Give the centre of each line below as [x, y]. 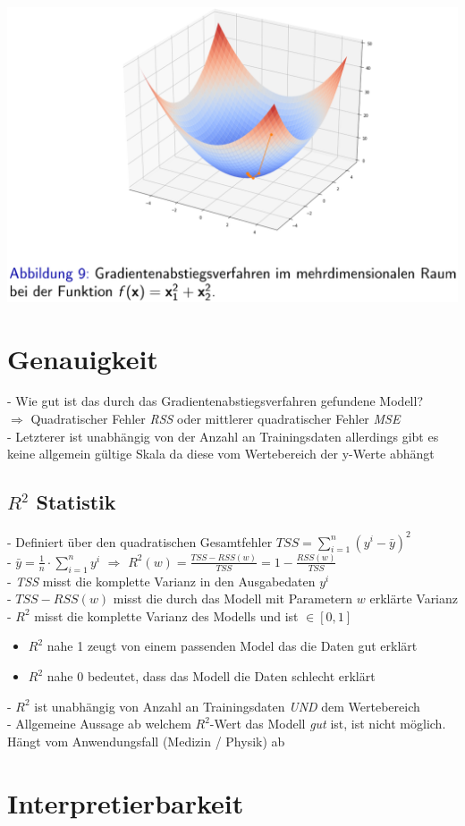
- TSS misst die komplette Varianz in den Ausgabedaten [161, 581]
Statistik [76, 502]
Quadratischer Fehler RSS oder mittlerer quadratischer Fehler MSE [216, 419]
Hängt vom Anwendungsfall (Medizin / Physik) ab [146, 741]
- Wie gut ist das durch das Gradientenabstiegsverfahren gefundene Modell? [215, 401]
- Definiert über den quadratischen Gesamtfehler [140, 541]
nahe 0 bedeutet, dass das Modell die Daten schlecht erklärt [211, 676]
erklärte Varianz [414, 598]
